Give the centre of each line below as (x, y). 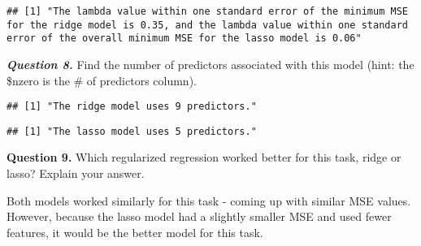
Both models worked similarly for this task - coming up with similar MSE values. (209, 200)
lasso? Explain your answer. (76, 173)
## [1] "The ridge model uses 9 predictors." (132, 107)
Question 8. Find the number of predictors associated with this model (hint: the (210, 64)
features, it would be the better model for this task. (135, 232)
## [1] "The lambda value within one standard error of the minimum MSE (207, 11)
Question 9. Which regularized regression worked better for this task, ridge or (204, 157)
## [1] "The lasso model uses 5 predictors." (132, 131)
